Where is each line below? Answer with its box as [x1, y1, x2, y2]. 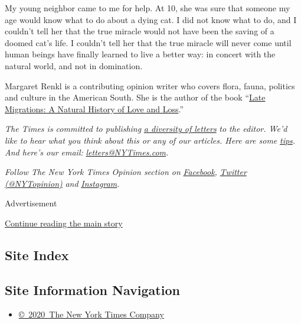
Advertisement [5, 197, 57, 209]
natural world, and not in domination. [5, 59, 143, 72]
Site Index [5, 245, 69, 264]
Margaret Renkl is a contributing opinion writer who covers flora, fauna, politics [5, 79, 295, 92]
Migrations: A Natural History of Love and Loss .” [5, 102, 184, 115]
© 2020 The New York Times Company [18, 308, 164, 320]
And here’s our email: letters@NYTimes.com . [5, 145, 169, 158]
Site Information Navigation [5, 280, 180, 299]
